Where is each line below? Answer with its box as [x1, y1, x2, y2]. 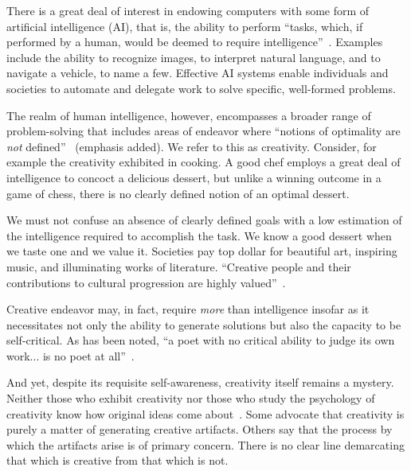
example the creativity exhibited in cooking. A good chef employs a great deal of [6, 154, 401, 170]
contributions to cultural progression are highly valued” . [6, 274, 286, 290]
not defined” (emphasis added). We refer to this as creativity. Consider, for [6, 138, 377, 154]
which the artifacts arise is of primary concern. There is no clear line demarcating [6, 436, 405, 453]
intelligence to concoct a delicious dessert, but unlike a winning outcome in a [6, 169, 382, 185]
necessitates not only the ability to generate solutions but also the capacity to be [6, 316, 401, 333]
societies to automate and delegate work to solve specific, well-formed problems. [6, 80, 396, 96]
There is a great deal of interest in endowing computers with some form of [6, 2, 370, 18]
